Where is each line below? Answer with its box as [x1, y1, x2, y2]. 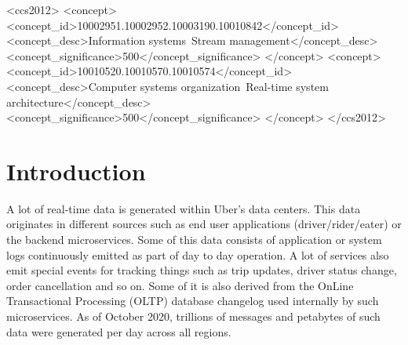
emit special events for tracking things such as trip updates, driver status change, [6, 262, 397, 278]
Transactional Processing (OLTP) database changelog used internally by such [6, 292, 379, 309]
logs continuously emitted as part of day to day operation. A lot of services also [6, 246, 389, 263]
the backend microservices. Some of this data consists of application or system [6, 231, 382, 248]
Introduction [6, 154, 146, 187]
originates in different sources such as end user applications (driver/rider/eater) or [6, 216, 402, 232]
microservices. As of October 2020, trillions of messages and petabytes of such [6, 308, 381, 325]
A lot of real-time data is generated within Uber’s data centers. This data [6, 200, 361, 216]
